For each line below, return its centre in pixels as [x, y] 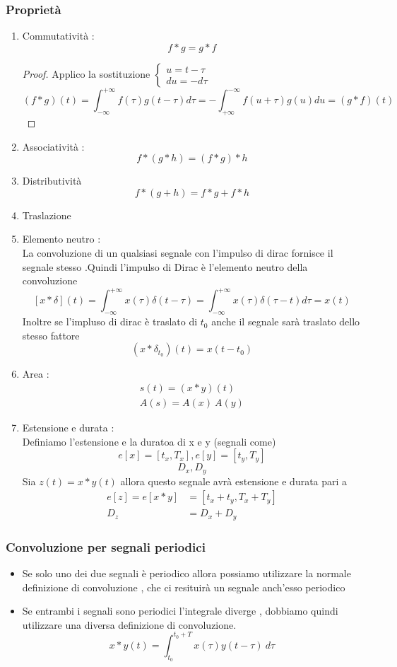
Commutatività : [58, 36]
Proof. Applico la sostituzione [86, 73]
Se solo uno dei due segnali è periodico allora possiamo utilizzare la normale [186, 573]
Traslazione [47, 215]
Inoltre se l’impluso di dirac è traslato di [110, 321]
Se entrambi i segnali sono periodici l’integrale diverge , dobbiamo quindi [180, 611]
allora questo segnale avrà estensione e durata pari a [234, 481]
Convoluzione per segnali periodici [106, 546]
